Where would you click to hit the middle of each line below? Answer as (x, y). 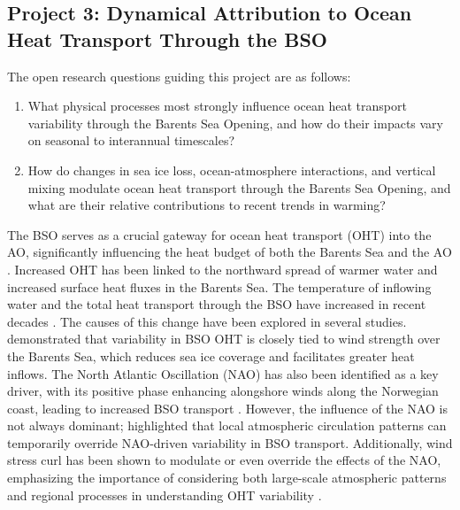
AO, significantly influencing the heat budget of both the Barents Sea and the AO (230, 252)
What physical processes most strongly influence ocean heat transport (217, 106)
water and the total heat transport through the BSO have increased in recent (217, 304)
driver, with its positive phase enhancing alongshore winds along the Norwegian (223, 391)
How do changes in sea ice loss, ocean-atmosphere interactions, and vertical (232, 170)
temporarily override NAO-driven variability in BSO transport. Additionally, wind (230, 442)
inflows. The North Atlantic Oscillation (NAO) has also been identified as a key (223, 373)
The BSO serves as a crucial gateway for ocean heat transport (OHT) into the (219, 234)
